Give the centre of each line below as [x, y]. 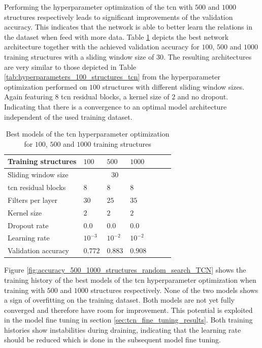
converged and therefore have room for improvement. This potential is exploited [128, 310]
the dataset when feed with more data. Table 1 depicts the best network [117, 36]
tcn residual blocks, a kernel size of [115, 97]
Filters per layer [32, 199]
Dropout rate [28, 225]
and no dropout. [203, 97]
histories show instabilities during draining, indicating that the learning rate [123, 329]
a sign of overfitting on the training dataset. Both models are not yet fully [120, 300]
